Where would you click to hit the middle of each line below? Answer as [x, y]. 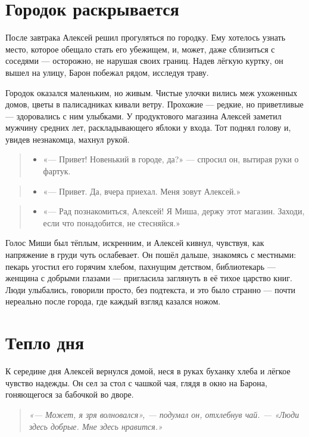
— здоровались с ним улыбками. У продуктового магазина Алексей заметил [143, 116]
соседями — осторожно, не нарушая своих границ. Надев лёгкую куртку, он [144, 61]
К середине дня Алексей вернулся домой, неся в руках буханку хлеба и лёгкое [148, 371]
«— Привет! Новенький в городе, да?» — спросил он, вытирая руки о [171, 159]
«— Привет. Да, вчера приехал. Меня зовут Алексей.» [142, 191]
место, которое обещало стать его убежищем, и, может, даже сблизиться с [140, 49]
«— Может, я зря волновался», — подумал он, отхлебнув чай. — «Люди [164, 414]
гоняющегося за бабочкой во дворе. [70, 394]
